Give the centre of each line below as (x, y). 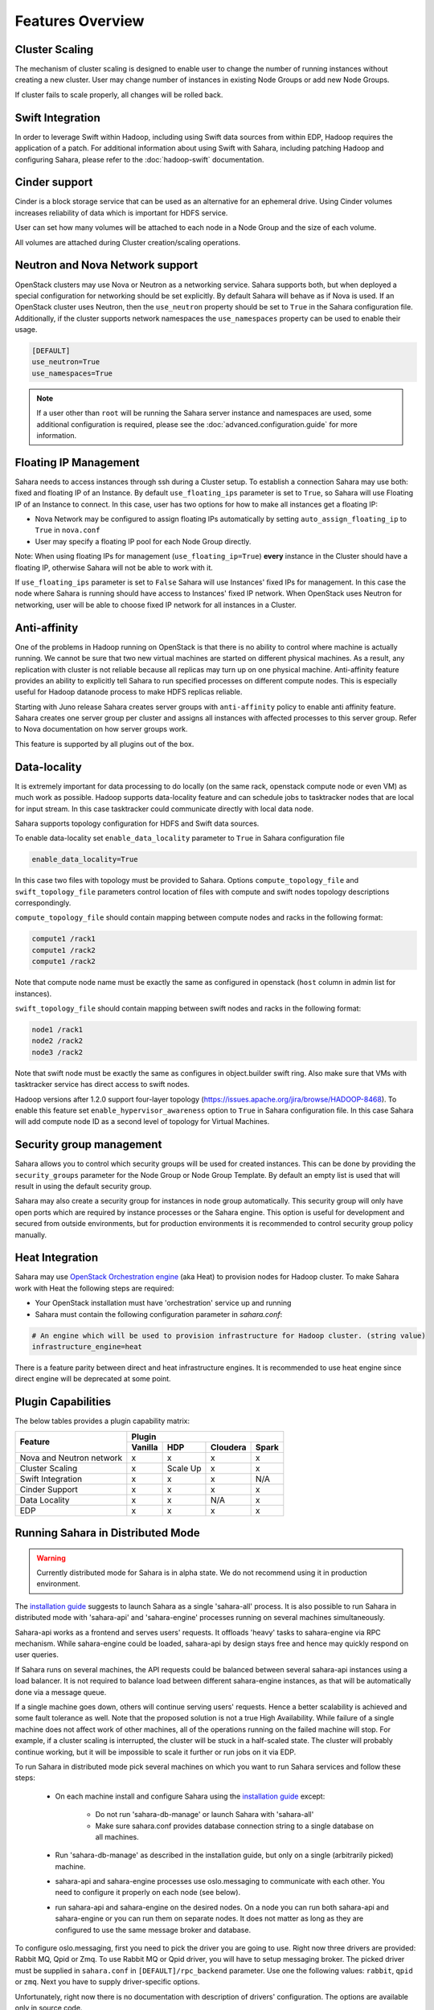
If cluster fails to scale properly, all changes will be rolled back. (119, 94)
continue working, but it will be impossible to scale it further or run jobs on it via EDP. (156, 1752)
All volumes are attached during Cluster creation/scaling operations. (128, 242)
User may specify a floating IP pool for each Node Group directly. (143, 541)
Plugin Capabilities (63, 1402)
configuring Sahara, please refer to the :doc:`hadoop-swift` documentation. (139, 159)
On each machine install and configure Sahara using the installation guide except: (190, 1796)
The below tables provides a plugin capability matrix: (102, 1421)
